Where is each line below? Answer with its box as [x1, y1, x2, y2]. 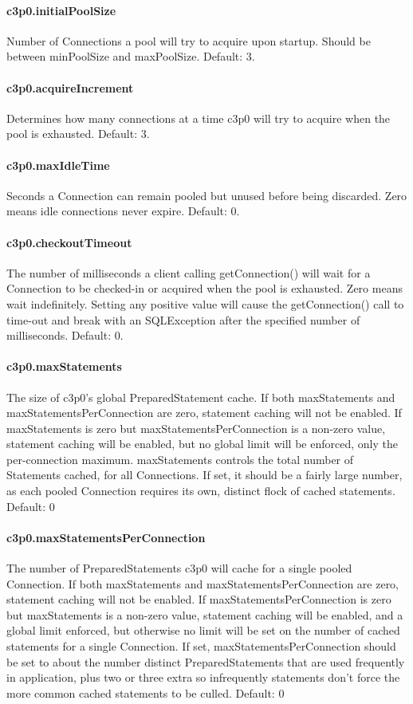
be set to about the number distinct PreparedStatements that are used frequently [6, 653, 405, 670]
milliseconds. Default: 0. [6, 327, 124, 344]
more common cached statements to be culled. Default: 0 [6, 684, 285, 701]
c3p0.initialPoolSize [6, 2, 116, 18]
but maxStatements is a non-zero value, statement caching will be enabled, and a [6, 606, 403, 623]
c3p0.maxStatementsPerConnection [6, 529, 206, 545]
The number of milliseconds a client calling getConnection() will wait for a [6, 264, 371, 281]
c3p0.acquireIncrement [6, 79, 134, 96]
